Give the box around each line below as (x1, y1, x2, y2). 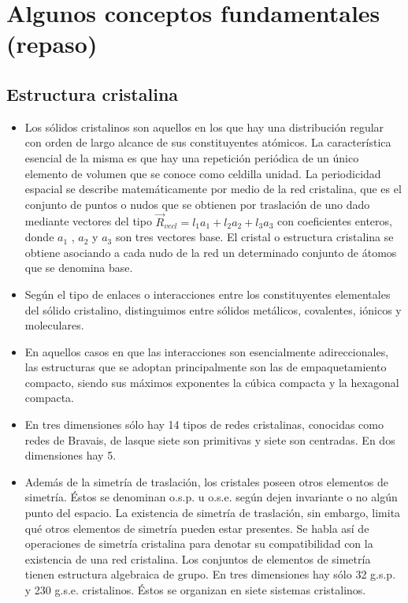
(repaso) (6, 28, 98, 60)
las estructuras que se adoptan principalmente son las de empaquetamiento (24, 359, 387, 375)
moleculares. (24, 317, 84, 333)
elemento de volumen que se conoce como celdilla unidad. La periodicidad (24, 165, 381, 181)
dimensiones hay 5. (24, 447, 117, 463)
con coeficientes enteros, (276, 213, 392, 229)
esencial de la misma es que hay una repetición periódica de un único (24, 149, 359, 166)
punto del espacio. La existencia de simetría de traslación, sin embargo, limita (24, 504, 401, 521)
